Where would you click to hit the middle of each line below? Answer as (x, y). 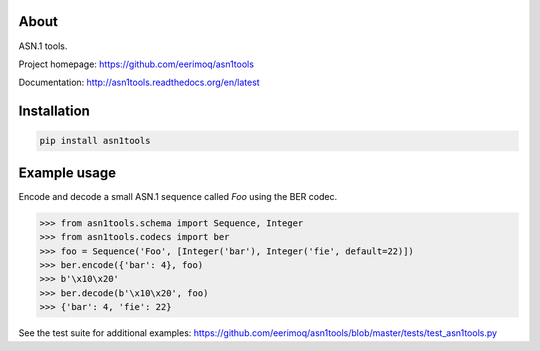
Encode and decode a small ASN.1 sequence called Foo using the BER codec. (178, 196)
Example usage (67, 172)
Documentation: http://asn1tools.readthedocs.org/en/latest (139, 82)
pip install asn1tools (95, 141)
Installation (54, 111)
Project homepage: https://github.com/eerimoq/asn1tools (136, 64)
